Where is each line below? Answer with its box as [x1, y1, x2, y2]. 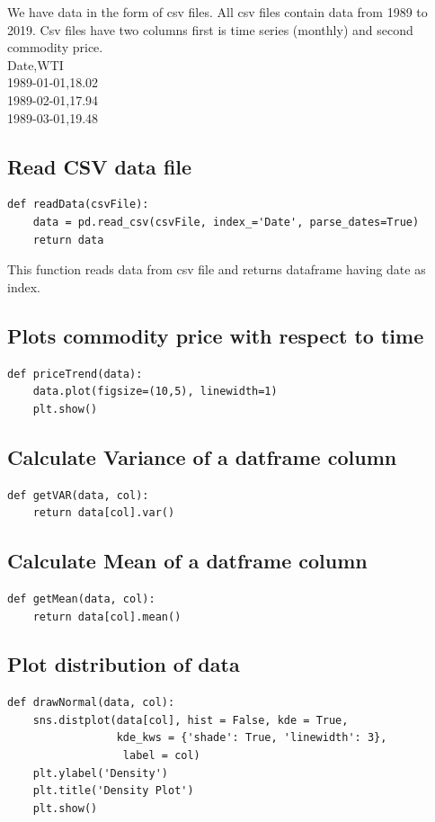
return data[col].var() [32, 506, 175, 520]
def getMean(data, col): [7, 592, 155, 605]
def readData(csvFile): [7, 198, 149, 211]
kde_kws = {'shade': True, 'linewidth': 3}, [116, 731, 387, 745]
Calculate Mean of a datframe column [7, 547, 368, 575]
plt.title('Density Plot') [32, 784, 194, 798]
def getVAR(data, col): [7, 488, 149, 502]
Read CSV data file [7, 152, 192, 180]
